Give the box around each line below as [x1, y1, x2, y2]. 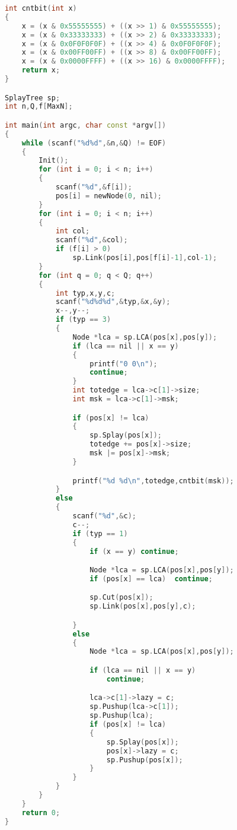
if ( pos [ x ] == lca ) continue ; [89, 574, 213, 583]
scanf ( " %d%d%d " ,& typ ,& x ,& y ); [55, 297, 171, 306]
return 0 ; [21, 808, 60, 817]
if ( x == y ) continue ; [89, 547, 179, 556]
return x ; [21, 66, 60, 75]
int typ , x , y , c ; [55, 289, 116, 297]
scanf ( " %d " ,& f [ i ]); [55, 183, 132, 192]
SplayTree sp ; [5, 93, 60, 102]
